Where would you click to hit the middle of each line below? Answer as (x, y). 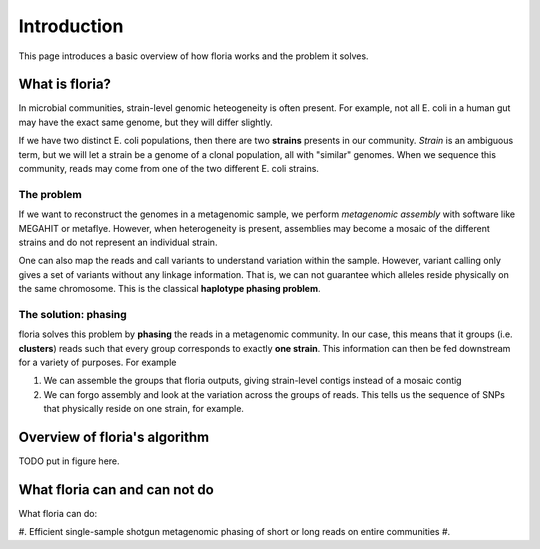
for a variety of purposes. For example (97, 362)
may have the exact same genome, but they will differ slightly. (146, 122)
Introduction (71, 26)
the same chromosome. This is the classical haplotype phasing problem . (169, 289)
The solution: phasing (72, 314)
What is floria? (65, 84)
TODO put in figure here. (69, 461)
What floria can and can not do (116, 489)
